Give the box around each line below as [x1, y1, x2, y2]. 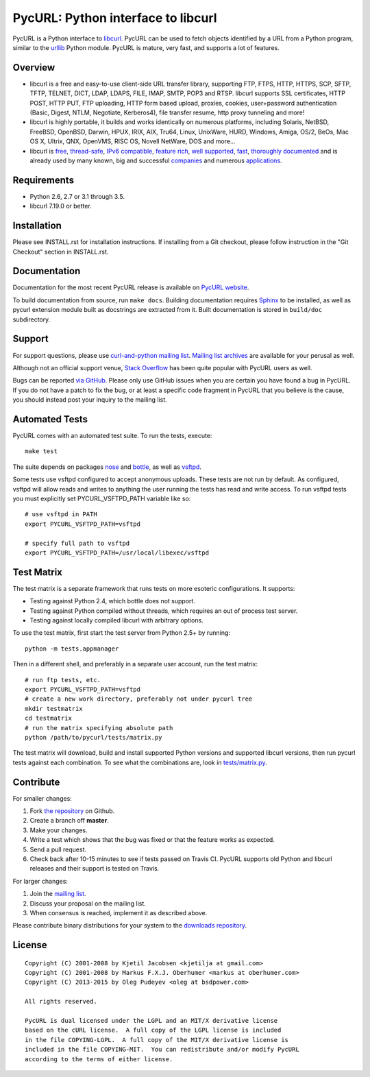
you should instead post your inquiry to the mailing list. [12, 396, 167, 404]
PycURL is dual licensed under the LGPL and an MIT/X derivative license [25, 1017, 278, 1025]
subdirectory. [12, 315, 51, 324]
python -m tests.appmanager [25, 644, 119, 653]
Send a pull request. [29, 845, 87, 854]
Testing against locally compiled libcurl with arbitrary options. [29, 616, 203, 624]
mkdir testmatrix [25, 705, 83, 712]
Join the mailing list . [29, 890, 86, 898]
